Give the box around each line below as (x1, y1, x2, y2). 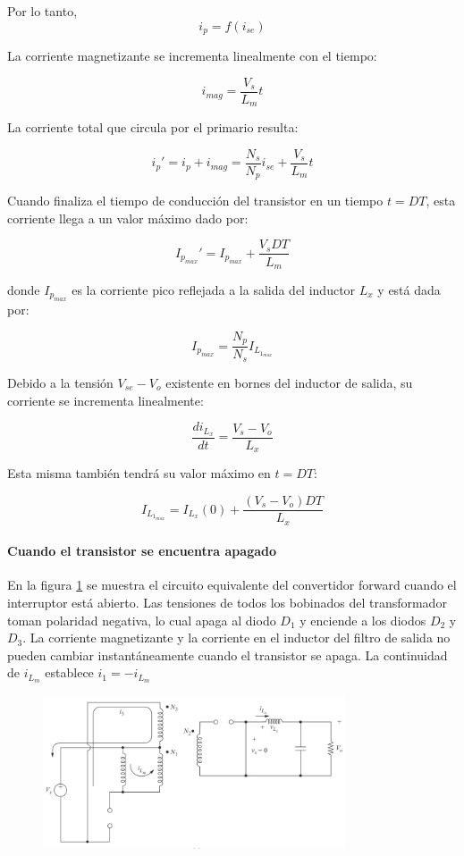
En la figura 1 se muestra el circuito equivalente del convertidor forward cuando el (7, 575, 457, 594)
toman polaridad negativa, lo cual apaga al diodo (7, 610, 276, 629)
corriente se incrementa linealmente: (7, 390, 204, 409)
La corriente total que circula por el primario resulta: (7, 118, 299, 137)
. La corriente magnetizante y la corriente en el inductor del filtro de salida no (22, 628, 451, 647)
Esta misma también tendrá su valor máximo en (7, 464, 271, 483)
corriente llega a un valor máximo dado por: (7, 208, 249, 227)
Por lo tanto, (7, 2, 78, 20)
